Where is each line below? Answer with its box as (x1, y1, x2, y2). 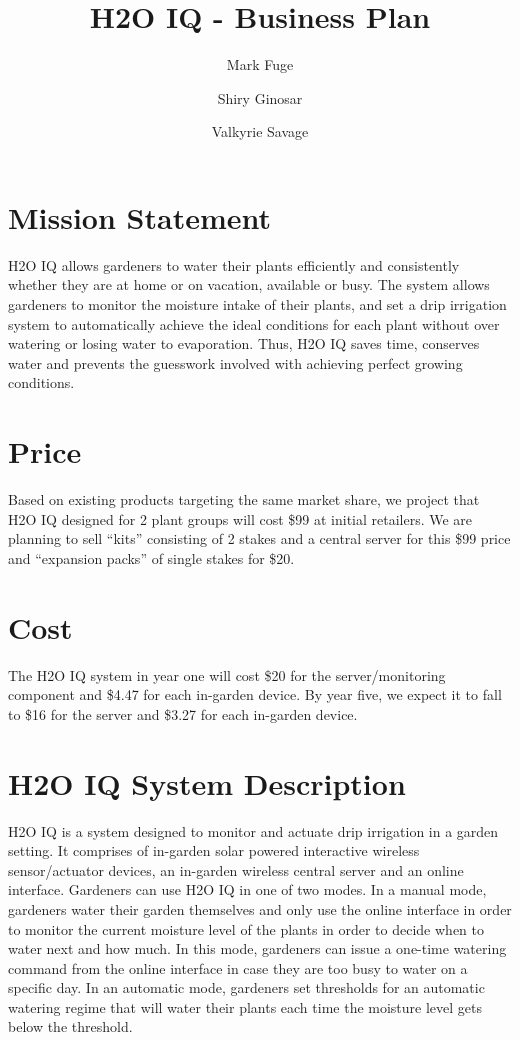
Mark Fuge (226, 54, 294, 75)
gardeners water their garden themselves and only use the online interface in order (8, 898, 512, 919)
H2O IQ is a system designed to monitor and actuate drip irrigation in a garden (8, 820, 499, 841)
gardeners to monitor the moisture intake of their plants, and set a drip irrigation (8, 294, 507, 315)
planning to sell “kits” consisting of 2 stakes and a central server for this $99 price (8, 528, 511, 549)
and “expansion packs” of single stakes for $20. (8, 547, 295, 568)
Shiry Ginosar (217, 87, 303, 108)
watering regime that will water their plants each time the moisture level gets (8, 996, 483, 1017)
